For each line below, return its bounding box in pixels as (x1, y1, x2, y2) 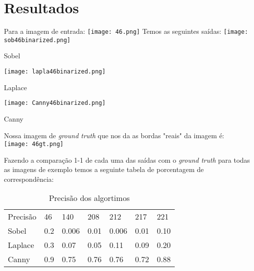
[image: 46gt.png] (4, 141, 64, 148)
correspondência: (4, 173, 54, 184)
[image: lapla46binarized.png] (4, 68, 106, 75)
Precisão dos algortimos (48, 192, 130, 203)
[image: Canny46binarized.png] (4, 99, 106, 107)
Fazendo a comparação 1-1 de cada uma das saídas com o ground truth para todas (4, 154, 250, 165)
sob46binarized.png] (4, 36, 71, 44)
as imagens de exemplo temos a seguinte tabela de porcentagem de (4, 164, 204, 174)
